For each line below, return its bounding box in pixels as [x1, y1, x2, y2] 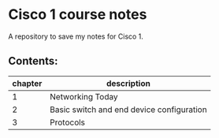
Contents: [8, 54, 58, 68]
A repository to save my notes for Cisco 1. [8, 32, 144, 41]
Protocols [50, 117, 85, 128]
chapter [12, 77, 43, 88]
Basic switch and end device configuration [50, 104, 207, 115]
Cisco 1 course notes [8, 6, 147, 24]
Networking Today [50, 91, 118, 102]
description [106, 77, 151, 88]
